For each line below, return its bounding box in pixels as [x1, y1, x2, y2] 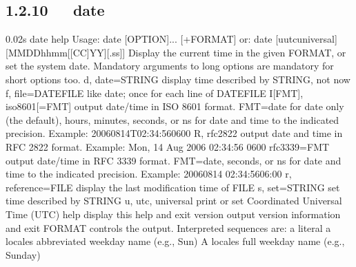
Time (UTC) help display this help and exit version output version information [6, 206, 341, 221]
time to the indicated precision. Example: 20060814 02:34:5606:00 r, [6, 167, 292, 181]
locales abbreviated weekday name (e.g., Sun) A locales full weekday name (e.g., [6, 234, 345, 248]
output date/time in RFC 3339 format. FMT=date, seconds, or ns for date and [6, 153, 342, 167]
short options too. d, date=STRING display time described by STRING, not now [6, 72, 350, 86]
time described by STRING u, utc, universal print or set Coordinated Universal [6, 193, 342, 208]
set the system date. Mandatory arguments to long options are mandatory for [6, 58, 334, 73]
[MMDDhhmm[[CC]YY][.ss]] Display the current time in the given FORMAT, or [6, 45, 346, 59]
